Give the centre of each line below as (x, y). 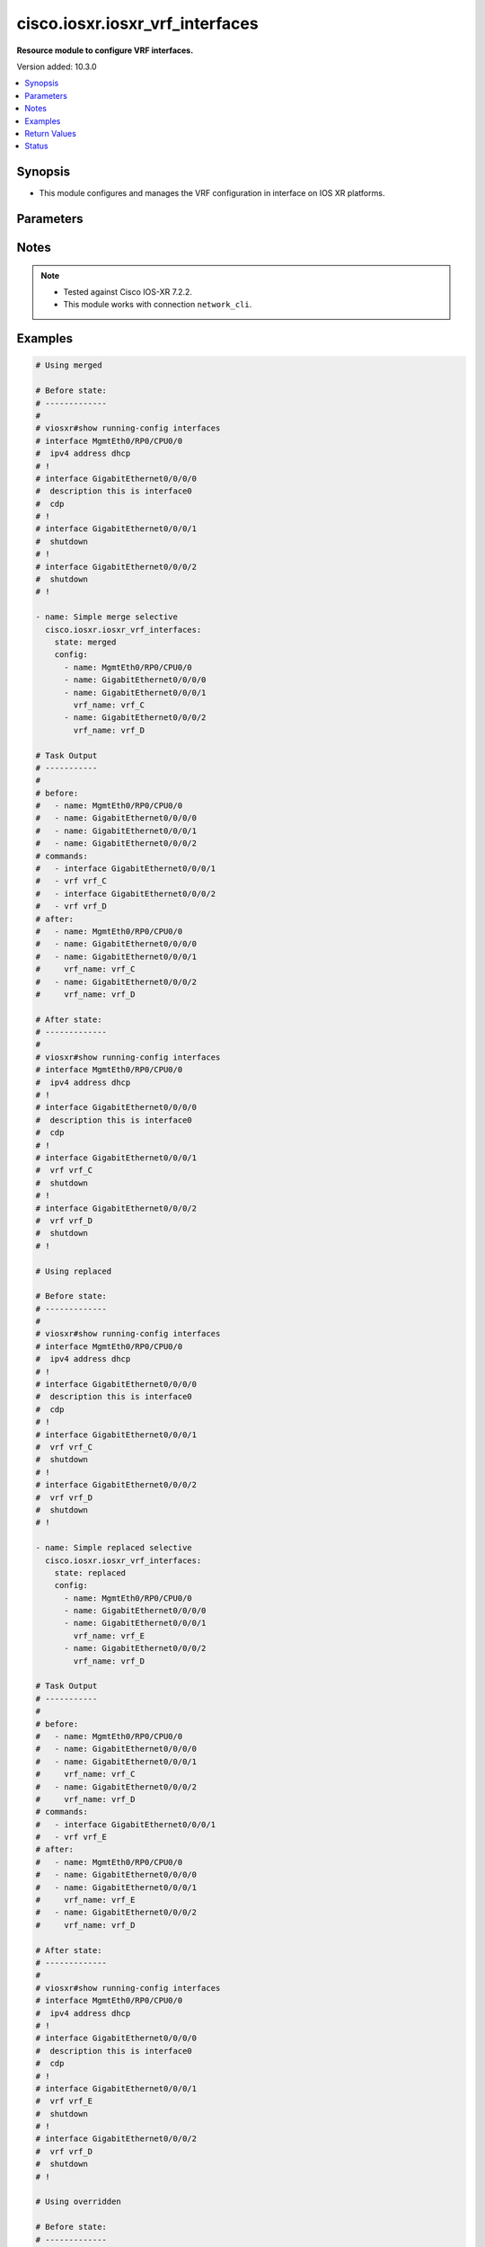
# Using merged (69, 365)
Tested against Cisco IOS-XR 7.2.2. (128, 292)
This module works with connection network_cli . (158, 305)
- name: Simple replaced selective (114, 1548)
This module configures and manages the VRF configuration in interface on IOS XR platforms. (212, 193)
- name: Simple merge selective (107, 617)
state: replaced (90, 1572)
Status (36, 146)
